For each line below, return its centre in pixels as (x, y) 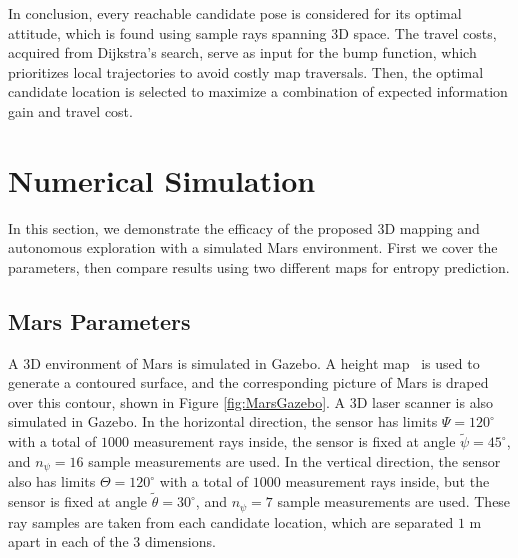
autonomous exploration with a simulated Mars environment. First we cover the (253, 247)
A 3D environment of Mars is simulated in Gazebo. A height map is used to (244, 362)
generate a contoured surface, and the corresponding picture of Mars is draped (248, 382)
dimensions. (180, 541)
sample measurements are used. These (394, 501)
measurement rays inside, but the (387, 481)
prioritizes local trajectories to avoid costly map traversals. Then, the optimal (246, 71)
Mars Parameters (99, 320)
